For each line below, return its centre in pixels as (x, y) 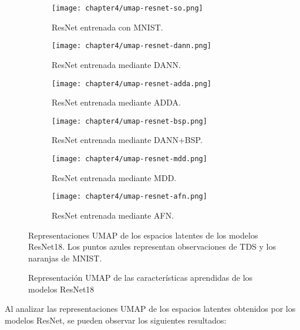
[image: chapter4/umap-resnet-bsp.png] (129, 121)
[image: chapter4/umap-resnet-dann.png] (132, 46)
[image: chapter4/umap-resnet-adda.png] (132, 84)
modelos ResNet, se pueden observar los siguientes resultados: (116, 320)
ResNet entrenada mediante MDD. (114, 177)
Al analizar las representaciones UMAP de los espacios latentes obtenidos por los (150, 309)
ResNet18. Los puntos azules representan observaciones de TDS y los (152, 246)
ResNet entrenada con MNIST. (107, 27)
